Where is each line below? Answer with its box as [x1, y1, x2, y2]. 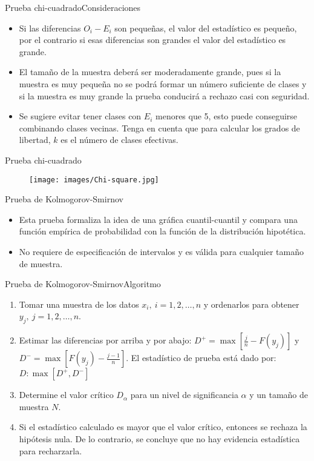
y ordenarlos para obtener [203, 297, 299, 310]
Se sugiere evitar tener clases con [19, 110, 142, 122]
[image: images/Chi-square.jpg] [29, 175, 159, 184]
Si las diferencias [19, 21, 81, 34]
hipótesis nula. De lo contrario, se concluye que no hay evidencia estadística [19, 432, 300, 445]
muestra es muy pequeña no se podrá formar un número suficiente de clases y [19, 77, 307, 90]
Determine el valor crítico [19, 388, 114, 401]
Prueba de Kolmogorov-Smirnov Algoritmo [5, 277, 161, 290]
